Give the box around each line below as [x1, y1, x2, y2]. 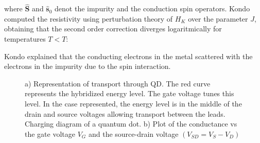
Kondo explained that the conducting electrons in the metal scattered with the [4, 50, 253, 61]
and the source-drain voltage [88, 128, 179, 139]
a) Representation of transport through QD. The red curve [25, 78, 211, 88]
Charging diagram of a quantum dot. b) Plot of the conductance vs [25, 118, 237, 129]
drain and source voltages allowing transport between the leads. [25, 108, 226, 119]
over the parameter [188, 13, 248, 24]
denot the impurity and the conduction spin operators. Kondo [55, 3, 250, 14]
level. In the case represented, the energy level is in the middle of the [25, 98, 242, 109]
